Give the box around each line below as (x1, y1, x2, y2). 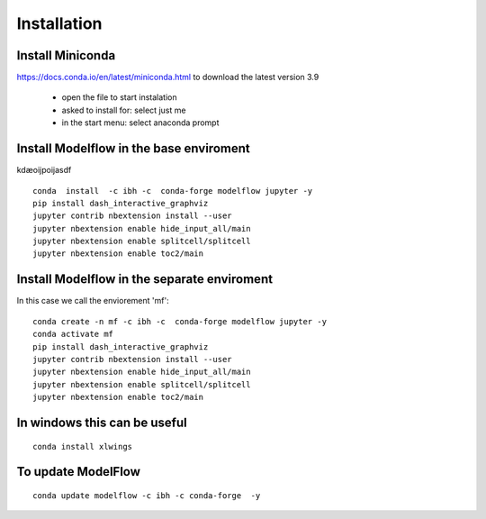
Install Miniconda (16, 48, 116, 63)
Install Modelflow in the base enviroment (16, 141, 251, 157)
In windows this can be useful (16, 414, 188, 430)
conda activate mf (32, 329, 114, 340)
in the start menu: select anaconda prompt (61, 117, 220, 128)
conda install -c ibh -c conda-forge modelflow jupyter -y (32, 186, 313, 196)
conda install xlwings (32, 442, 133, 451)
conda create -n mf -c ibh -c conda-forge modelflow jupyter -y (32, 316, 328, 326)
